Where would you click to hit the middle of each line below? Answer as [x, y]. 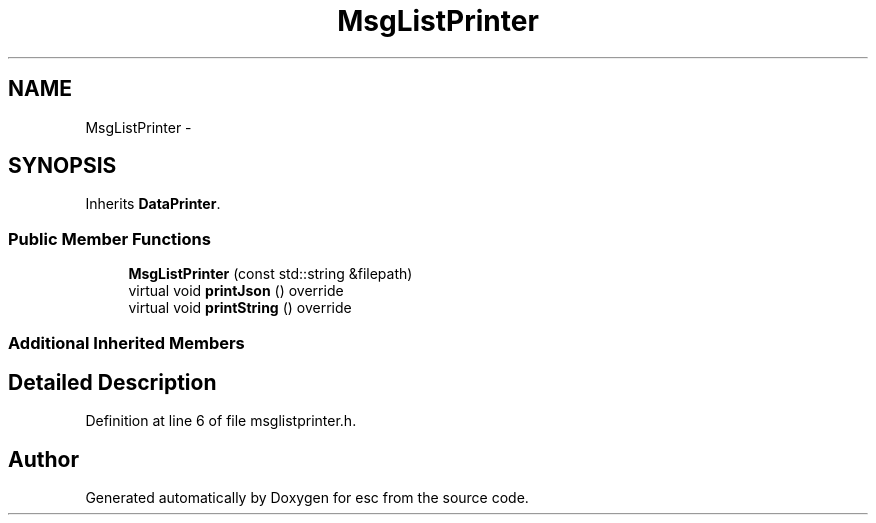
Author [43, 459]
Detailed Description [112, 382]
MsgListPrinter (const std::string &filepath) [270, 274]
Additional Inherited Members [126, 342]
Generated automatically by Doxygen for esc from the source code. [307, 498]
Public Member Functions [109, 238]
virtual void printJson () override [236, 291]
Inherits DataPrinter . [153, 204]
